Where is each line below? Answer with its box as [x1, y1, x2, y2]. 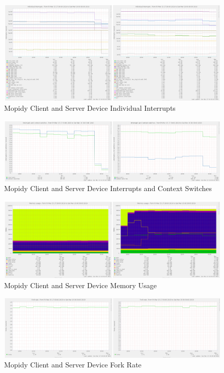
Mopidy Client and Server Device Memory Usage [4, 279, 157, 290]
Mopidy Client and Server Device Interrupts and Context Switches [4, 183, 212, 194]
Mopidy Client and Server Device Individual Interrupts [4, 103, 176, 113]
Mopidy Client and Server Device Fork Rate [4, 359, 142, 370]
